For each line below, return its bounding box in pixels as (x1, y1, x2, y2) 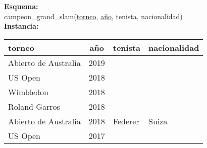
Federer (113, 115, 139, 127)
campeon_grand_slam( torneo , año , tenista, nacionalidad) (4, 11, 183, 21)
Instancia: (4, 21, 39, 31)
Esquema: (4, 1, 38, 11)
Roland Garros (8, 100, 60, 112)
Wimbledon (8, 86, 49, 98)
